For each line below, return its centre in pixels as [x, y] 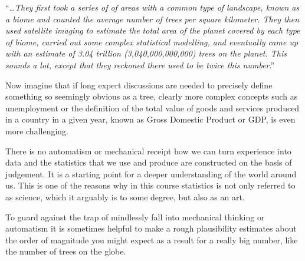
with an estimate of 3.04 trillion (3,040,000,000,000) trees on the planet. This [146, 53]
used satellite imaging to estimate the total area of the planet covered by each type [153, 30]
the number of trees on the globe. [66, 251]
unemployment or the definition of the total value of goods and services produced [152, 108]
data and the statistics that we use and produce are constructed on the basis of [149, 162]
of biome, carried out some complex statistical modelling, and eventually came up [152, 42]
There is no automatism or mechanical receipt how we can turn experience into [148, 151]
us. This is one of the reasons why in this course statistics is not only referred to [150, 185]
